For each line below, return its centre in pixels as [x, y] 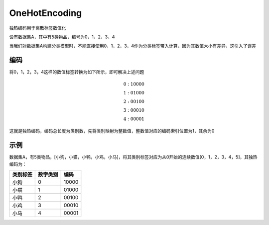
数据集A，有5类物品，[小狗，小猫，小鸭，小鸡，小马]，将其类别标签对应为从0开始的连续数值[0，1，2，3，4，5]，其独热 [133, 157]
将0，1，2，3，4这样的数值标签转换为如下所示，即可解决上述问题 [77, 72]
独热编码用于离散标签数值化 [38, 28]
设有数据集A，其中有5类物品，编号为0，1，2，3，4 [62, 37]
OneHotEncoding [46, 13]
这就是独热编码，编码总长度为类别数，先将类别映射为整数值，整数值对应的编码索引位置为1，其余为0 [112, 131]
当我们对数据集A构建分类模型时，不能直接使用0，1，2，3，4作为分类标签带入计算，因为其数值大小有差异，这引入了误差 [133, 46]
